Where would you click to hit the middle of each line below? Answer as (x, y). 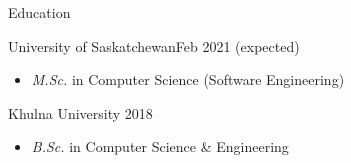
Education (39, 12)
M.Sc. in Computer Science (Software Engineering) (188, 79)
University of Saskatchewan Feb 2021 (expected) (154, 45)
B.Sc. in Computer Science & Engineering (160, 146)
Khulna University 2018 (80, 112)
